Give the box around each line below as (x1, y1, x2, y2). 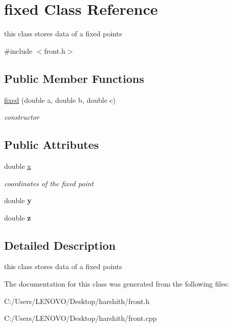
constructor (4, 112, 39, 122)
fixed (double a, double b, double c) (4, 94, 116, 105)
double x (4, 160, 31, 171)
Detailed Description (4, 237, 116, 253)
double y (4, 195, 32, 206)
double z (4, 212, 31, 223)
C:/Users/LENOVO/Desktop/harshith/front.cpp (4, 313, 157, 323)
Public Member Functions (4, 70, 144, 86)
